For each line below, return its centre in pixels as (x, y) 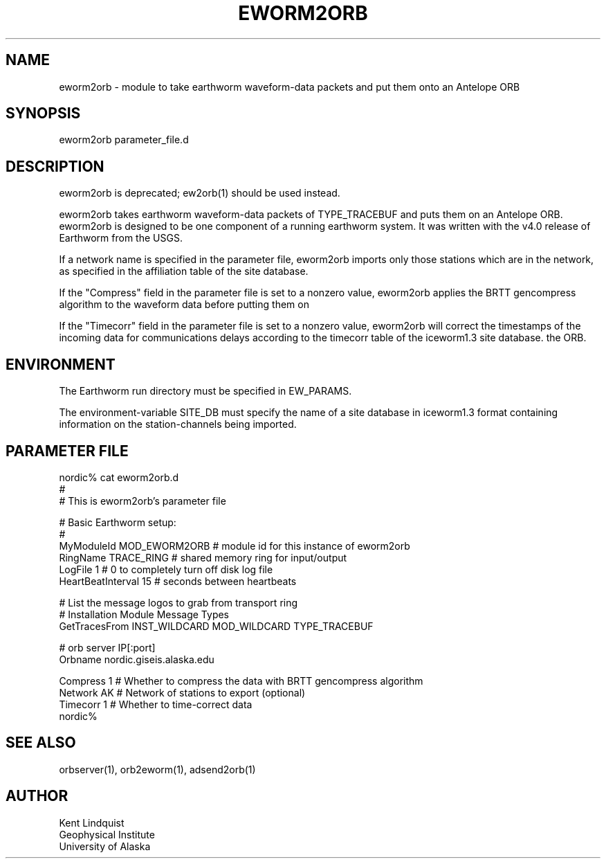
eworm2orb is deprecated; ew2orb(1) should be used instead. (200, 193)
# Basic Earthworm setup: (118, 522)
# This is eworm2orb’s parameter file (143, 501)
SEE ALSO (41, 743)
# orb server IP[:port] (107, 647)
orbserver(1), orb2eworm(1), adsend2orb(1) (157, 769)
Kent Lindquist (92, 822)
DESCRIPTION (55, 166)
